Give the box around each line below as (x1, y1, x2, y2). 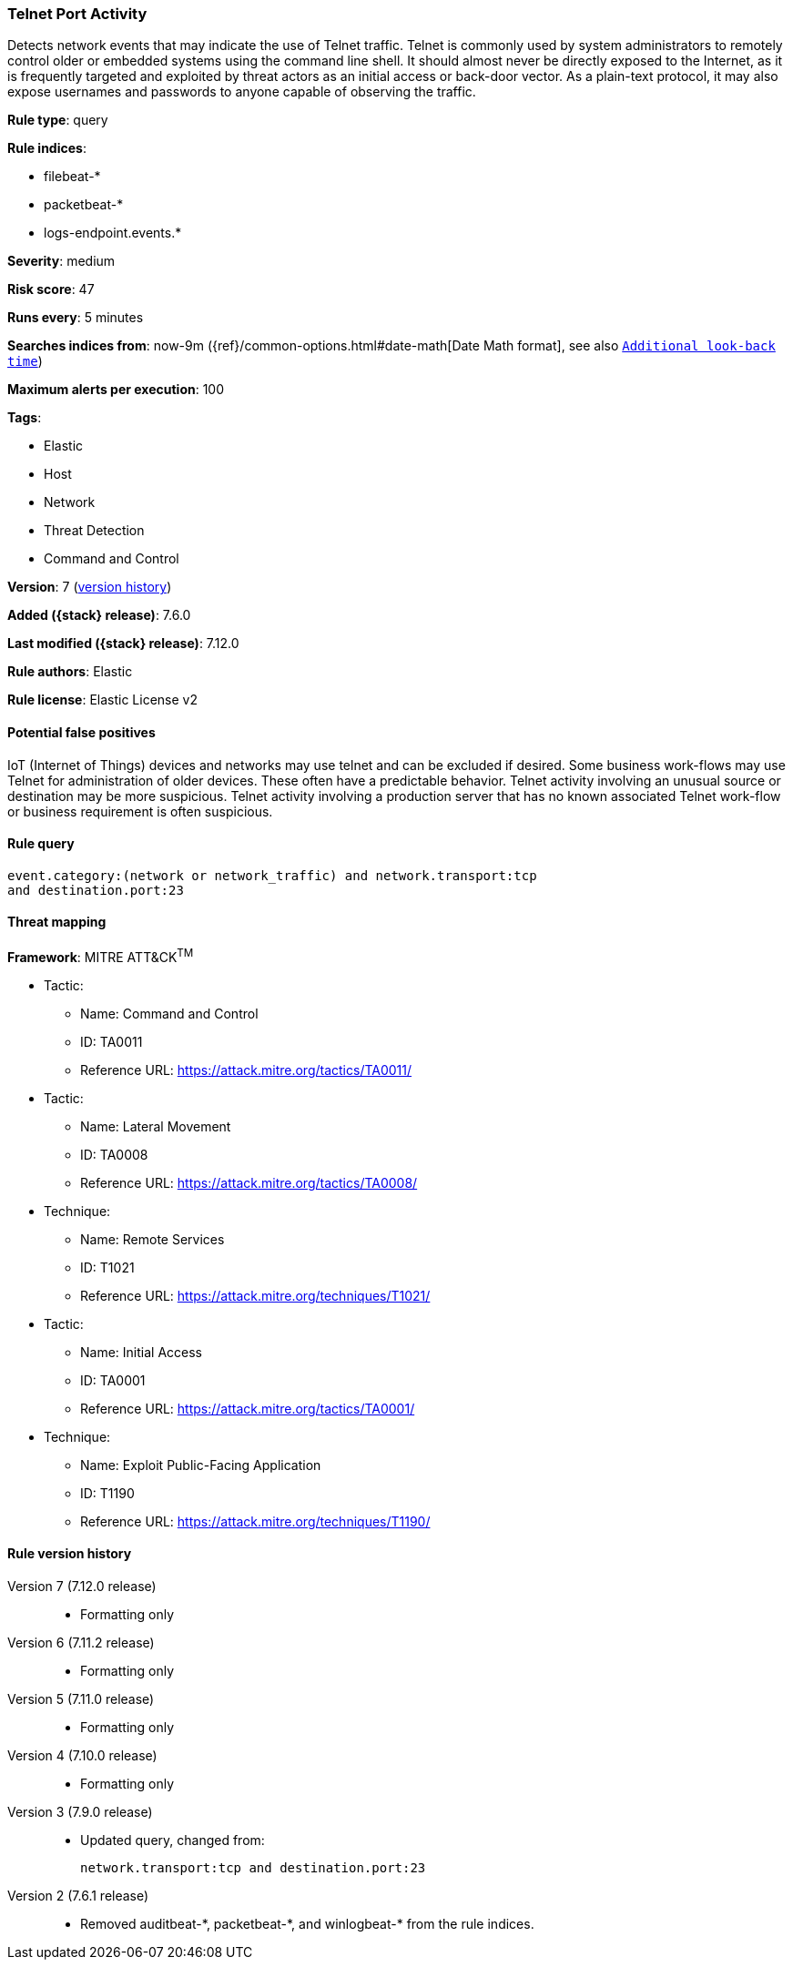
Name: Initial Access (80, 1343, 202, 1360)
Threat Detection (44, 522, 145, 539)
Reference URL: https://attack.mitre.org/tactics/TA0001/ (80, 1400, 415, 1416)
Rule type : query (7, 112, 108, 128)
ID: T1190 (80, 1485, 135, 1501)
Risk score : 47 (7, 281, 95, 298)
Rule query (7, 836, 75, 852)
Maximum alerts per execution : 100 (7, 381, 225, 398)
